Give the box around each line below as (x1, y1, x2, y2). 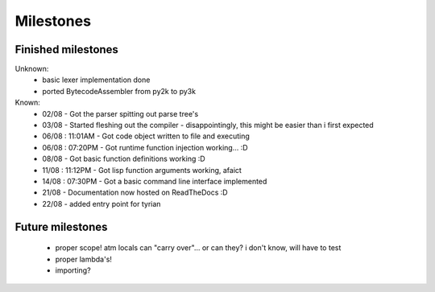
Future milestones (14, 220, 108, 233)
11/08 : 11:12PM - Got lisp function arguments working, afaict (42, 165, 242, 175)
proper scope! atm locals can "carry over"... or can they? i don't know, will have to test (55, 243, 342, 253)
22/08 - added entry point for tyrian (42, 199, 161, 208)
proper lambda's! (55, 254, 113, 264)
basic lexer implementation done (42, 75, 151, 84)
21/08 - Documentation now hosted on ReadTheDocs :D (42, 187, 229, 197)
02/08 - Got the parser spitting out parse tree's (42, 109, 199, 118)
